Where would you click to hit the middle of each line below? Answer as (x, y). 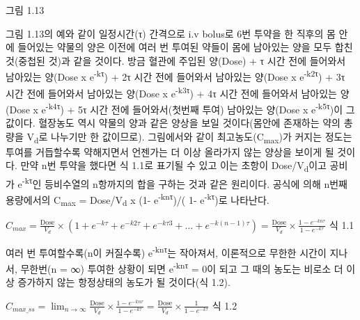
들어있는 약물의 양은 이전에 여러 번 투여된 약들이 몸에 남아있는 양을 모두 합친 (185, 47)
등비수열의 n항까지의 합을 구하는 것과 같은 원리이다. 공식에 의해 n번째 (196, 183)
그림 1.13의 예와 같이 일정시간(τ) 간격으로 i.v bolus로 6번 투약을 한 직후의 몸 (171, 33)
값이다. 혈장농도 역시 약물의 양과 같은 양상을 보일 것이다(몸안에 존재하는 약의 (173, 123)
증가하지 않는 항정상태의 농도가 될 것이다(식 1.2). (124, 282)
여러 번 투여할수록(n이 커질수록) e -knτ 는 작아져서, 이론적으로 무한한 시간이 (166, 251)
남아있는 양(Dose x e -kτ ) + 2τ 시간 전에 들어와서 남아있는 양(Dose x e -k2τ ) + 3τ (175, 76)
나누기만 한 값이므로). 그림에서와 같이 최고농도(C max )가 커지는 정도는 (201, 137)
